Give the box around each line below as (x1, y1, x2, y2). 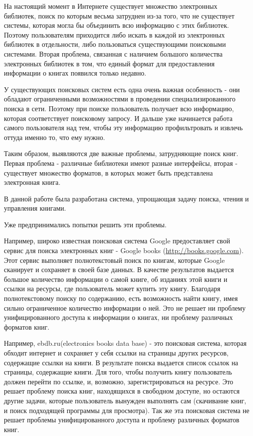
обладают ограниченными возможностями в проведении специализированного (4, 94, 235, 104)
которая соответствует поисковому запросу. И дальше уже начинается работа (4, 113, 233, 123)
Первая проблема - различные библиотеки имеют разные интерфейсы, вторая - (4, 158, 238, 168)
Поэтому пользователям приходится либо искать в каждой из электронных (4, 29, 225, 40)
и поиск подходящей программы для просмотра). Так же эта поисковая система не (4, 405, 250, 415)
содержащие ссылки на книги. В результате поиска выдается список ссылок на (4, 357, 238, 367)
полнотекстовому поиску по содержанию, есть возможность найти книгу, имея (4, 293, 238, 303)
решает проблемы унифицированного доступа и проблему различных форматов (4, 415, 239, 425)
